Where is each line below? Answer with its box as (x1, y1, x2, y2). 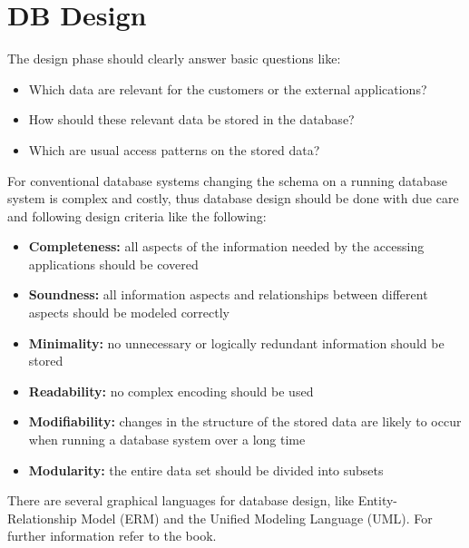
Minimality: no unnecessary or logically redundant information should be (28, 333, 445, 352)
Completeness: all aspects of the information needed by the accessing (28, 237, 425, 256)
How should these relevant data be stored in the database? (28, 110, 355, 129)
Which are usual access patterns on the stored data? (28, 140, 320, 159)
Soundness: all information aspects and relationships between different (28, 285, 428, 304)
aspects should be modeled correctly (28, 303, 230, 322)
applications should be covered (28, 254, 199, 273)
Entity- (357, 491, 398, 510)
